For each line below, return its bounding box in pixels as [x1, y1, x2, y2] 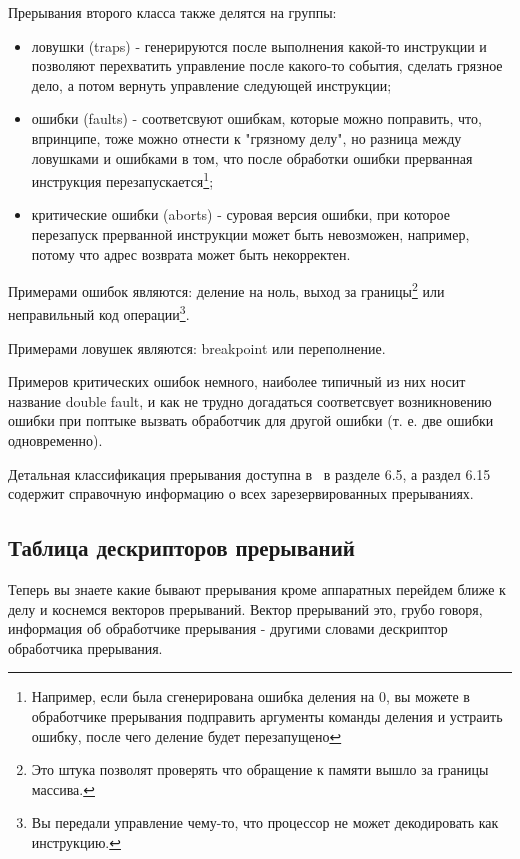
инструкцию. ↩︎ [31, 831, 121, 852]
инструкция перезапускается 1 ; [31, 168, 214, 191]
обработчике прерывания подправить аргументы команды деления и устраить [31, 706, 503, 727]
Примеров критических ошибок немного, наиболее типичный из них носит [8, 371, 466, 392]
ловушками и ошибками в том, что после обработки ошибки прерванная [31, 147, 473, 168]
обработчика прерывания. [8, 637, 163, 658]
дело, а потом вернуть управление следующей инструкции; [31, 74, 392, 95]
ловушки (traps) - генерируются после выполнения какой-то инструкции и [31, 35, 487, 56]
